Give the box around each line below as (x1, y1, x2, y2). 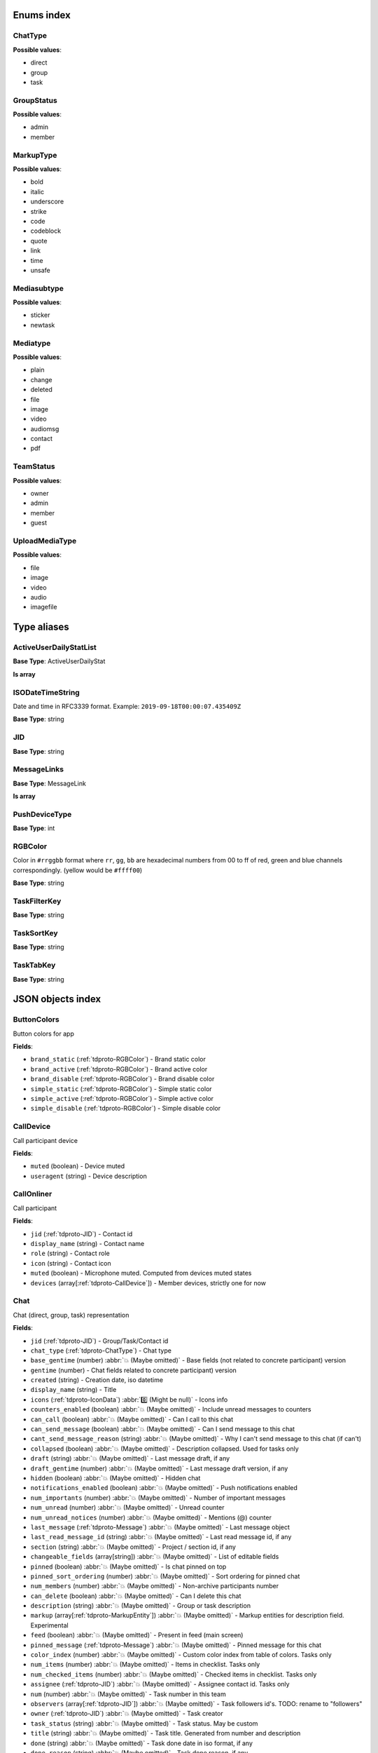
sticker (30, 311, 50, 319)
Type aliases (13, 621, 69, 633)
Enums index (13, 9, 71, 21)
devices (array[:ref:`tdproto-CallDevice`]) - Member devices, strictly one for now (30, 1278, 266, 1287)
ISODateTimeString (13, 687, 80, 697)
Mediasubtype (13, 283, 64, 293)
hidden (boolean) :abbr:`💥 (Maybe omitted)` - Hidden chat (30, 1473, 201, 1482)
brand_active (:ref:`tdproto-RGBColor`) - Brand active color (30, 1064, 208, 1073)
